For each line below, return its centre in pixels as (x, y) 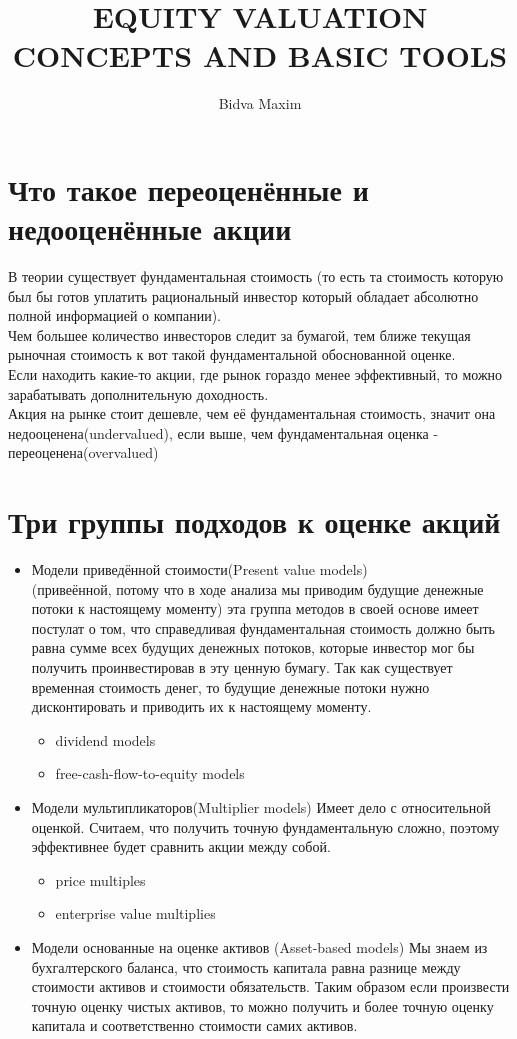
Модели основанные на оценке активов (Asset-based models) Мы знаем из (259, 947)
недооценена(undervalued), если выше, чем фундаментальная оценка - (223, 432)
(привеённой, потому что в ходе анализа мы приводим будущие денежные (257, 588)
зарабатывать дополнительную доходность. (138, 393)
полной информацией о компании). (114, 315)
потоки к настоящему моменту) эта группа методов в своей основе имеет (255, 608)
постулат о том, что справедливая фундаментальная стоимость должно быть (263, 627)
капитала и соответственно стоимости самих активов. (194, 1025)
